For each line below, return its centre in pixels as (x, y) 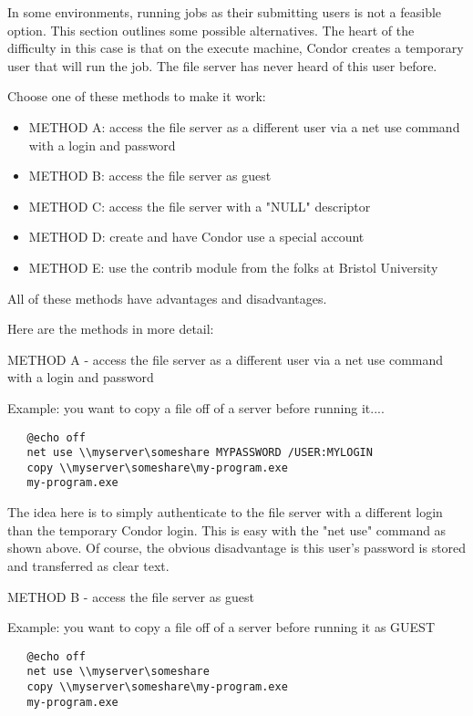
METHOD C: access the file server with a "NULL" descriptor (200, 206)
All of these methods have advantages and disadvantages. (167, 298)
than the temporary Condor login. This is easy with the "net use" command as (227, 529)
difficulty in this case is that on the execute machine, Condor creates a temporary (236, 48)
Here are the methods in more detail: (111, 329)
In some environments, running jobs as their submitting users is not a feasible (225, 12)
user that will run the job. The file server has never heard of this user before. (222, 65)
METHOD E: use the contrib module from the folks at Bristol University (233, 267)
